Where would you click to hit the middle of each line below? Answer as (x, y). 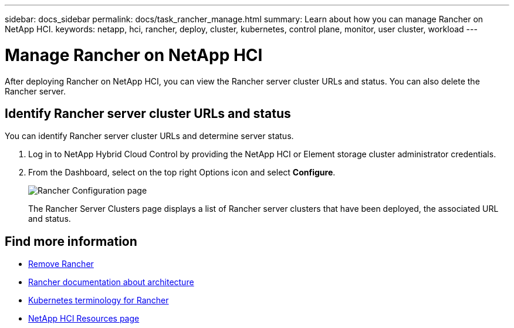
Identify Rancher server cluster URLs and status (148, 113)
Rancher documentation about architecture (111, 282)
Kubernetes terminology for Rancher (99, 300)
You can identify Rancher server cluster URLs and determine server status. (149, 136)
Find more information (71, 241)
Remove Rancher (61, 264)
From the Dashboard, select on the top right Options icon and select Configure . (182, 173)
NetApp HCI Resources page (84, 319)
